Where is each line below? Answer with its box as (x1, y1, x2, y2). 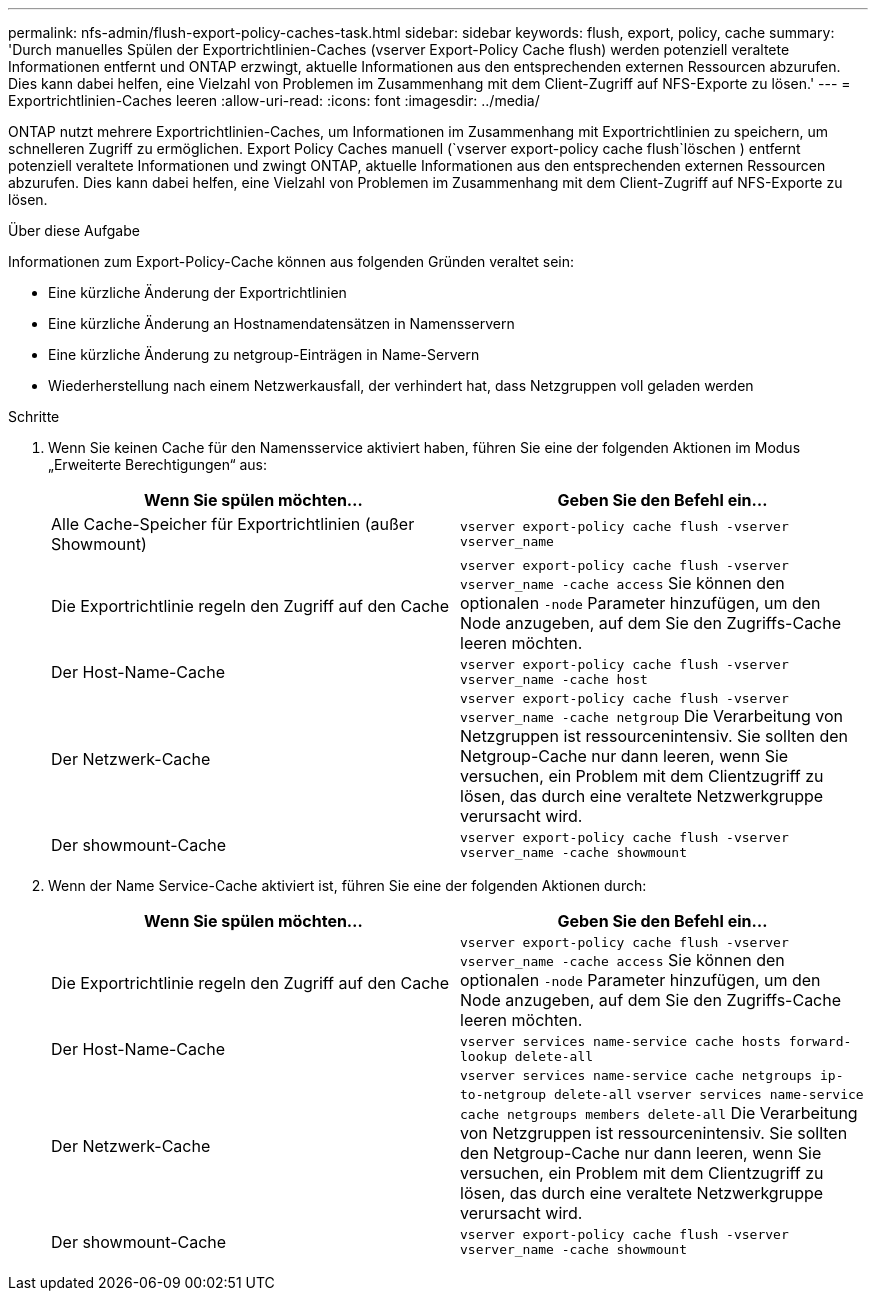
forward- (788, 1034, 852, 1049)
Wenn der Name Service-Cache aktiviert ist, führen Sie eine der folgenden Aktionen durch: (48, 877, 647, 894)
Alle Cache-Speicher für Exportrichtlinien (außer (51, 514, 415, 534)
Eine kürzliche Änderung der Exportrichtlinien (48, 284, 347, 301)
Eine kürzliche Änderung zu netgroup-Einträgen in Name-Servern (48, 346, 480, 363)
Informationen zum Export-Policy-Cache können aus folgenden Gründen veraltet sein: (8, 253, 575, 270)
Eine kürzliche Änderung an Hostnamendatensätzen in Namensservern (48, 315, 515, 332)
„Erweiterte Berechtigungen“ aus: (48, 456, 268, 473)
